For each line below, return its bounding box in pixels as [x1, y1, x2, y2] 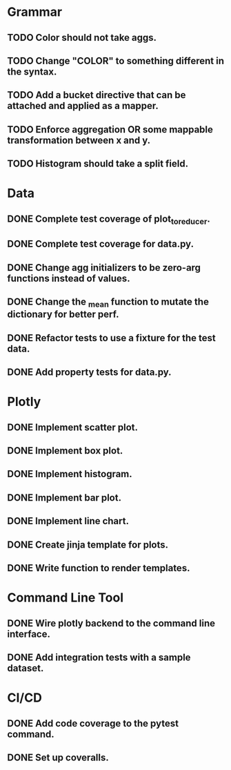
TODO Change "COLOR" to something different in [7, 55, 224, 66]
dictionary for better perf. [7, 309, 119, 320]
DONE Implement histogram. [7, 468, 132, 480]
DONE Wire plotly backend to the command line [7, 617, 216, 629]
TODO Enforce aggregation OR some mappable [7, 124, 214, 135]
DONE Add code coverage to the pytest [7, 718, 179, 729]
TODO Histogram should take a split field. [7, 158, 188, 170]
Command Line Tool [7, 590, 124, 606]
